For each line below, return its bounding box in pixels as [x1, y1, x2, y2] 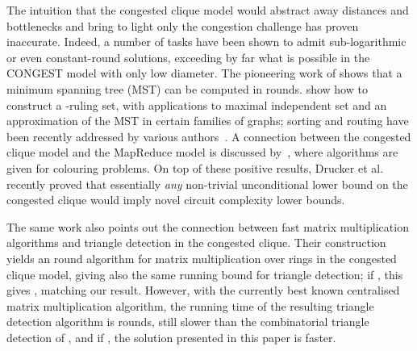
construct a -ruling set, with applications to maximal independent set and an [6, 96, 387, 113]
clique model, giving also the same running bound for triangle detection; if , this [6, 265, 403, 282]
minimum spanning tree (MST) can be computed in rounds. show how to [6, 80, 368, 97]
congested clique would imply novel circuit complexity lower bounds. [6, 191, 345, 208]
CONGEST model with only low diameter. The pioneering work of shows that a [6, 65, 402, 81]
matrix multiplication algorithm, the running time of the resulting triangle [6, 297, 374, 314]
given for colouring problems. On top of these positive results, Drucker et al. [6, 159, 384, 176]
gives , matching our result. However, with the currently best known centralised [6, 282, 400, 299]
